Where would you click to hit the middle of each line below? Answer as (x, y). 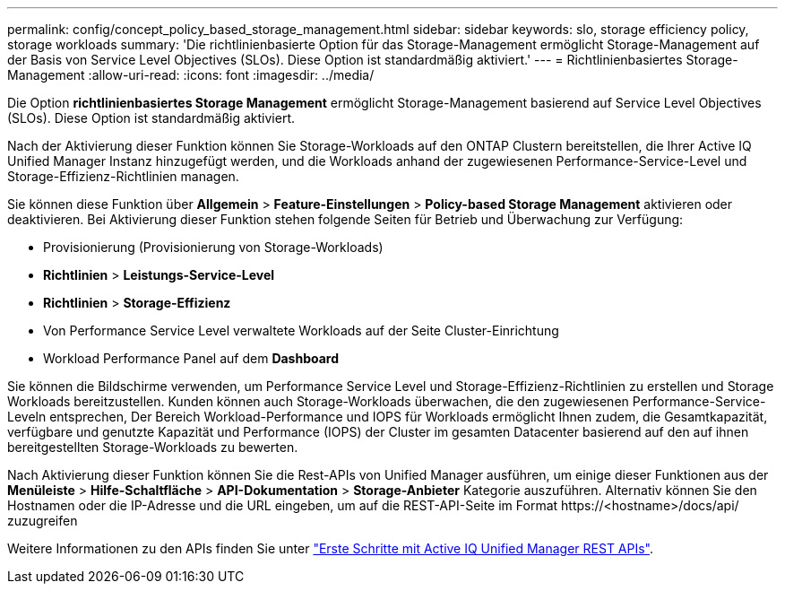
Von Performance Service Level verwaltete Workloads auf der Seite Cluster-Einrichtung (301, 330)
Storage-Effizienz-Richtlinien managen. (123, 176)
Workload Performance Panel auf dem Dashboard (191, 358)
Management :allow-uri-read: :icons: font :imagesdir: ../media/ (191, 75)
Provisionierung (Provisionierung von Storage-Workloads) (213, 247)
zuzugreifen (43, 521)
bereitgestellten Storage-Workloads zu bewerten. (153, 447)
